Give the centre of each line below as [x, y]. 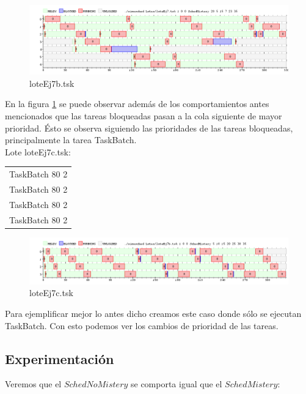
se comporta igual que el [176, 384]
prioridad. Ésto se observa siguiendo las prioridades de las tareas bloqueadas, [149, 128]
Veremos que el [33, 384]
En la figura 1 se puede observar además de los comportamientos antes [137, 104]
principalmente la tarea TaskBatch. [71, 140]
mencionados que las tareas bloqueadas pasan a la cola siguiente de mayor [144, 116]
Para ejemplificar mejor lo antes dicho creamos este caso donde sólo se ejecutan [153, 314]
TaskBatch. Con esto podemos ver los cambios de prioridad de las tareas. [142, 325]
